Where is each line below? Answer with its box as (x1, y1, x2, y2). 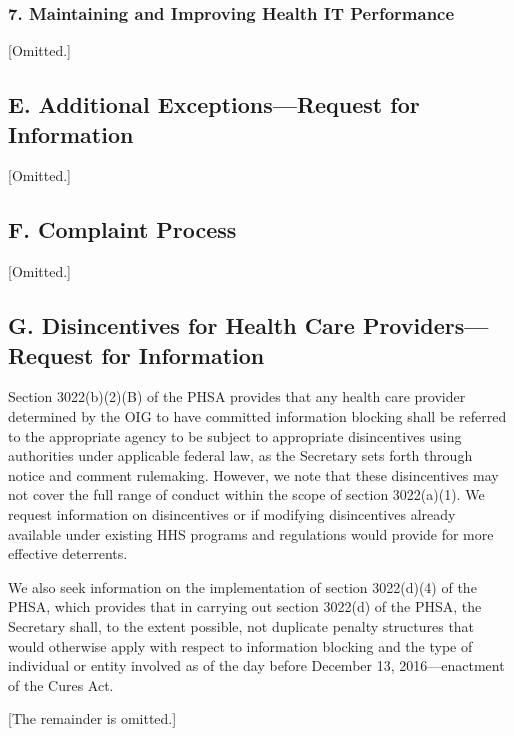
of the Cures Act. (8, 674, 114, 695)
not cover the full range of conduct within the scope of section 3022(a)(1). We (8, 484, 485, 505)
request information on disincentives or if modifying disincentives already (8, 503, 456, 524)
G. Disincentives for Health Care (8, 310, 355, 341)
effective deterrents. (8, 543, 128, 564)
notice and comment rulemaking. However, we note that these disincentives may (8, 464, 499, 485)
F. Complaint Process (8, 214, 237, 245)
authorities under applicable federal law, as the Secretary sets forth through (8, 445, 473, 466)
